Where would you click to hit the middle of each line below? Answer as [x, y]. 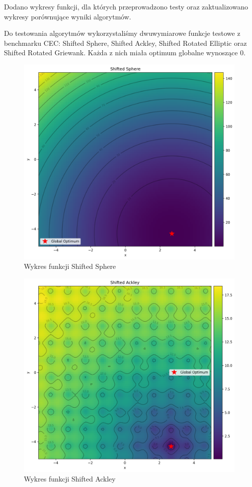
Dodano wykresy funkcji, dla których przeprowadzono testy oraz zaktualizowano [126, 6]
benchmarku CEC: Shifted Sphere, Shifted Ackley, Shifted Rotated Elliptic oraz [126, 43]
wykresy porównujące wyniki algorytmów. [68, 16]
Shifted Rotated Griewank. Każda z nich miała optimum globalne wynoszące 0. [125, 53]
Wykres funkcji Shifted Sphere [70, 266]
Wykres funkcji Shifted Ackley [70, 479]
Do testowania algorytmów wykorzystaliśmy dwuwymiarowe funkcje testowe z [122, 33]
